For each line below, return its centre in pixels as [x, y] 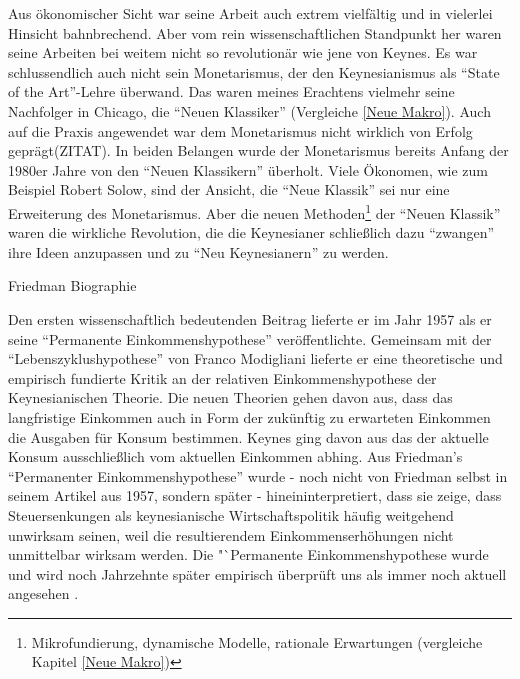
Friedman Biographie [72, 285]
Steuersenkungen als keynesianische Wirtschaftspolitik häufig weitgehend [231, 514]
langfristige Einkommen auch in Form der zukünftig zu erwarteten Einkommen [249, 416]
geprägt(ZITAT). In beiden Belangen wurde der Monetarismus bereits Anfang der [258, 150]
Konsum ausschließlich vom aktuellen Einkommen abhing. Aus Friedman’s [235, 456]
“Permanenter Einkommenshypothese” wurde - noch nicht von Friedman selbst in [258, 475]
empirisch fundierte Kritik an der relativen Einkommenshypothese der [222, 377]
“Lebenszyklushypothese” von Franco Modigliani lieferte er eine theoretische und [255, 358]
